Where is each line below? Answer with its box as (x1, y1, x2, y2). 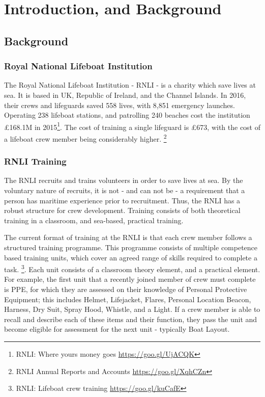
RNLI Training (4, 155, 67, 168)
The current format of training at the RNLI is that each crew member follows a (4, 232, 252, 243)
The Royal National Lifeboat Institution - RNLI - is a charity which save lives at (4, 80, 256, 90)
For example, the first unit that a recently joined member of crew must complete (4, 274, 256, 284)
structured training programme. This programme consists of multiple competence (4, 242, 258, 253)
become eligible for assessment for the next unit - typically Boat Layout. (4, 324, 230, 334)
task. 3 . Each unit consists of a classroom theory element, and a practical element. (4, 262, 260, 274)
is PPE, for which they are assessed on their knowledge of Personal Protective (4, 284, 247, 295)
